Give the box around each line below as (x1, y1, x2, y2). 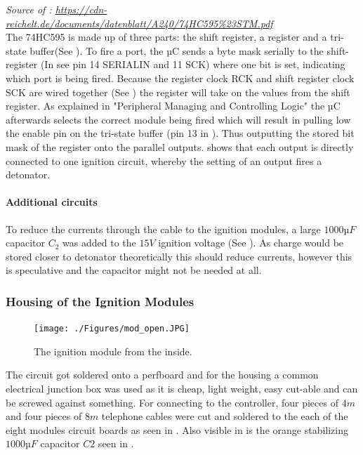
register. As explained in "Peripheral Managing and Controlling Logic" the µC (6, 98, 341, 113)
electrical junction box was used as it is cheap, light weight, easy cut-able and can (6, 381, 358, 395)
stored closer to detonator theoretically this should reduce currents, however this (6, 249, 352, 263)
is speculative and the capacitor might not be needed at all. (6, 263, 262, 277)
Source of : (6, 2, 52, 16)
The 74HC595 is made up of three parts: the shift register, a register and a (6, 29, 327, 44)
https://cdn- (55, 2, 107, 16)
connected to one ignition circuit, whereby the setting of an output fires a (6, 153, 322, 168)
